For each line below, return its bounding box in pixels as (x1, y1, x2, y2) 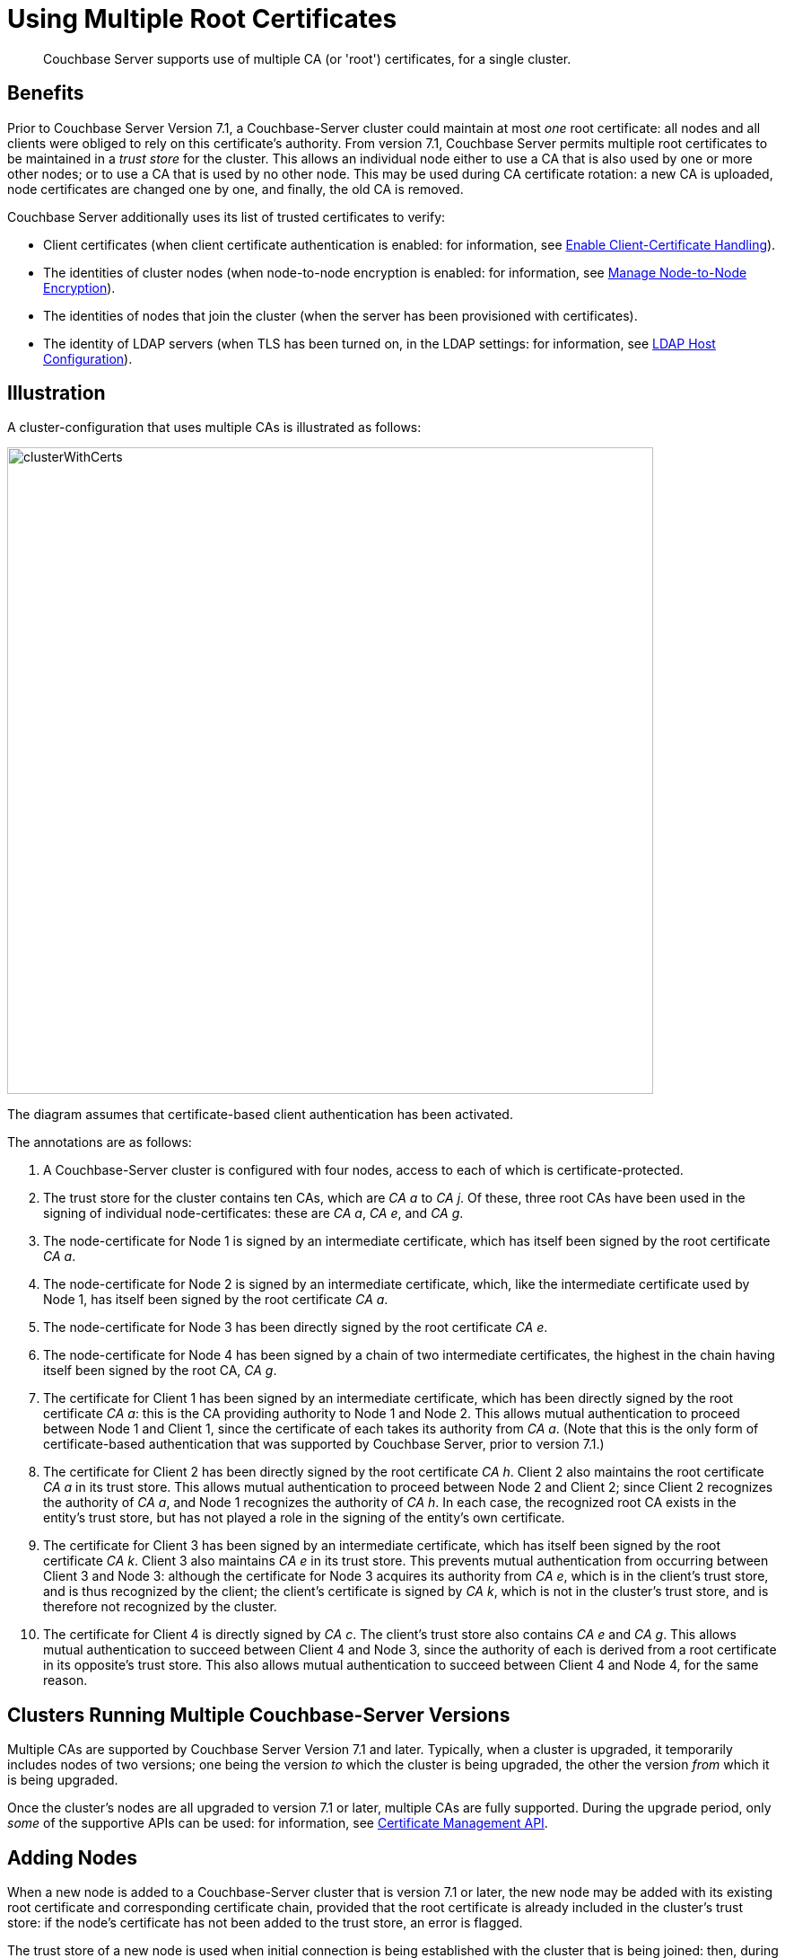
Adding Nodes (7, 1846, 138, 1869)
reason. (43, 1672, 88, 1689)
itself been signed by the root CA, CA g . (43, 1363, 277, 1379)
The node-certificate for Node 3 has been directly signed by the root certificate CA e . (43, 1319, 548, 1336)
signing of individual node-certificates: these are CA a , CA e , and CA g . (43, 1205, 464, 1222)
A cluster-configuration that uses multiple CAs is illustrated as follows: (7, 419, 422, 436)
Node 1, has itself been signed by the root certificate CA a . (43, 1292, 388, 1308)
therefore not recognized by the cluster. (43, 1599, 277, 1615)
